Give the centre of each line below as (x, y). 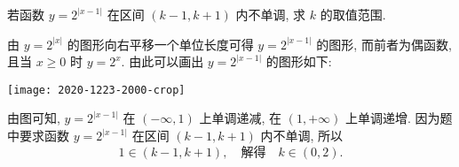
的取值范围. (353, 14)
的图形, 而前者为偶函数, (384, 44)
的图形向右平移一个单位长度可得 (160, 44)
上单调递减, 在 (241, 118)
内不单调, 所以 (302, 136)
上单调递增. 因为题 (399, 118)
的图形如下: (299, 61)
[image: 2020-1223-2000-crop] (96, 90)
